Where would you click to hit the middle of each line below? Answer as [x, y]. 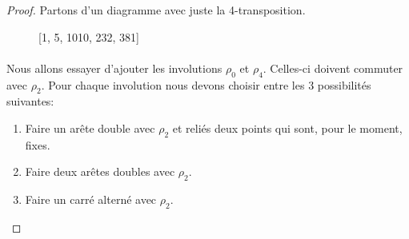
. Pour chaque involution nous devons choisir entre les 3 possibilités [206, 84]
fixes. [38, 144]
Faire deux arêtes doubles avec [100, 171]
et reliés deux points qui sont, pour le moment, [287, 127]
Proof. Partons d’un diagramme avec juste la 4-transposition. [156, 10]
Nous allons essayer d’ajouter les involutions [114, 68]
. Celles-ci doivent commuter [333, 68]
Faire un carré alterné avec [91, 199]
